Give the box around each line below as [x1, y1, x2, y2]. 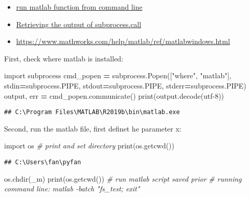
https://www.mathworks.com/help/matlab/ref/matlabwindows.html [16, 36, 230, 47]
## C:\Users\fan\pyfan [4, 159, 81, 166]
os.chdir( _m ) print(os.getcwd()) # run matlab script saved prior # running [4, 173, 242, 184]
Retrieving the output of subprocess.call [16, 18, 142, 29]
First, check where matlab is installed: [4, 53, 124, 63]
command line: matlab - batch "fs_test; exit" [4, 183, 140, 194]
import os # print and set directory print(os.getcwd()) [4, 140, 174, 151]
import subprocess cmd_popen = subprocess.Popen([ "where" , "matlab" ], [4, 70, 232, 81]
